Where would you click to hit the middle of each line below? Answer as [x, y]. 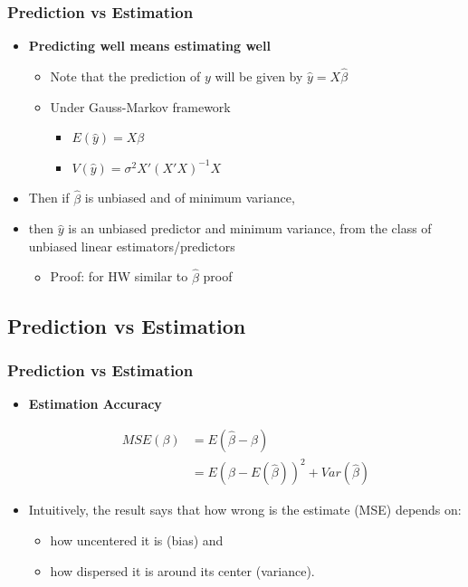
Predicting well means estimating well [149, 46]
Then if [49, 198]
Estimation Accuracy [95, 404]
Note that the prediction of [125, 76]
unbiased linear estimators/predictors [132, 246]
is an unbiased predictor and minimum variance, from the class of [250, 228]
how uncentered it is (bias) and [137, 540]
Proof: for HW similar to [119, 276]
